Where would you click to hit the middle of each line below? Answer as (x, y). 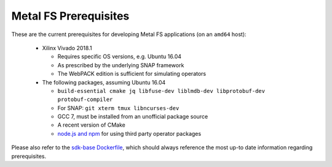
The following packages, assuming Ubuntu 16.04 (104, 82)
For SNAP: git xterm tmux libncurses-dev (118, 108)
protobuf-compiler (85, 100)
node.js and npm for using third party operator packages (129, 133)
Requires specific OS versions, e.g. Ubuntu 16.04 (119, 57)
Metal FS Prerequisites (70, 16)
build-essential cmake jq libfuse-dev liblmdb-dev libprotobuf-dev (161, 91)
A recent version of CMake (91, 125)
